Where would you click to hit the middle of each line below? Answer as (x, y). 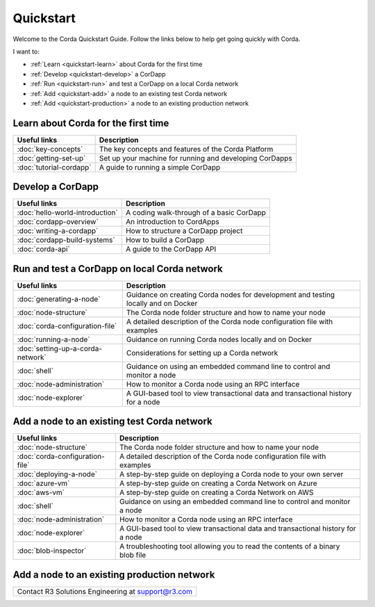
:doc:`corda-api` (44, 249)
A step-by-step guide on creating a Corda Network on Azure (218, 483)
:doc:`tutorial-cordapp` (54, 167)
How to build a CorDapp (165, 240)
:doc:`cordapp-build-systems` (66, 240)
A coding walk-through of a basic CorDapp (196, 213)
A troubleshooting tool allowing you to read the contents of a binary (230, 547)
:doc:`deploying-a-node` (57, 474)
